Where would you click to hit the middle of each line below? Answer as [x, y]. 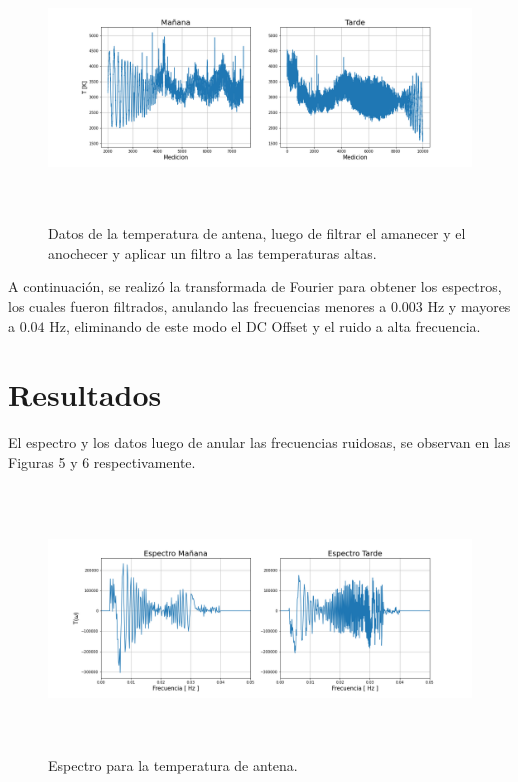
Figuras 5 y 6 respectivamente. [102, 461]
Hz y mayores [469, 305]
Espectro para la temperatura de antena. [173, 764]
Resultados [85, 394]
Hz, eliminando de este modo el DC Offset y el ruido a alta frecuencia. [265, 325]
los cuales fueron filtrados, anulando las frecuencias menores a [197, 305]
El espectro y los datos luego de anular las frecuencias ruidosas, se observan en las [259, 442]
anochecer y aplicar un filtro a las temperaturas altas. [212, 252]
